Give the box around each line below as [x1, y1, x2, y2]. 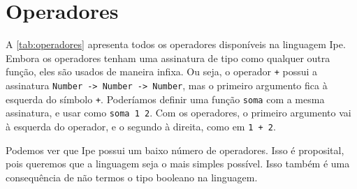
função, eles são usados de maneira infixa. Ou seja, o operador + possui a [6, 64, 318, 79]
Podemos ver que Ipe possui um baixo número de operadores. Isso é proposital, [6, 142, 344, 157]
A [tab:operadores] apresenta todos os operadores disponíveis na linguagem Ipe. [6, 37, 346, 52]
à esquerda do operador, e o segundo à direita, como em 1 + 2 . [6, 119, 276, 133]
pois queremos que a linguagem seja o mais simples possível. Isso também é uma [6, 156, 350, 171]
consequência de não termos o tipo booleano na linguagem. [6, 169, 258, 184]
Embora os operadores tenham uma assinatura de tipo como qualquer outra [6, 50, 330, 65]
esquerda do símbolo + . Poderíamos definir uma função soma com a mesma [6, 91, 325, 106]
